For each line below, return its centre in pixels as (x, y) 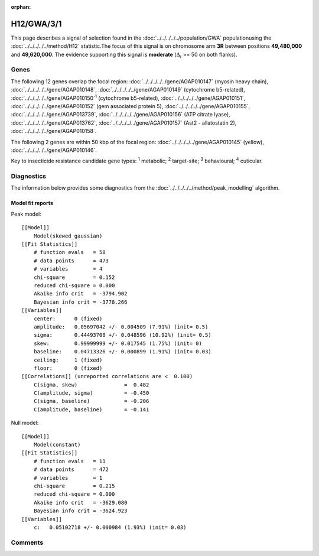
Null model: (25, 423)
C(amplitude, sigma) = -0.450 (91, 393)
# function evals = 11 (69, 461)
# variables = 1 (68, 478)
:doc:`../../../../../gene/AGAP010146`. (54, 150)
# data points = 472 (71, 469)
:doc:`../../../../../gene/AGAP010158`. (54, 131)
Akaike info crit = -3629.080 (80, 503)
